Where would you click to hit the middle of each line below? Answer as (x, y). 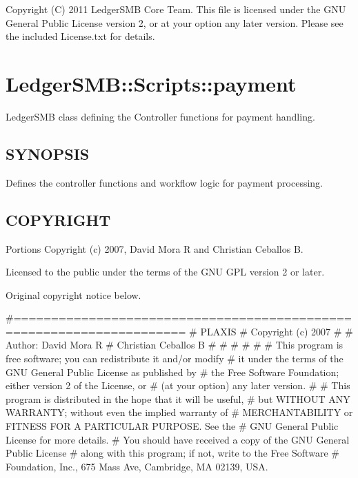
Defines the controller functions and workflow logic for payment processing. (164, 182)
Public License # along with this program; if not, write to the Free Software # (172, 453)
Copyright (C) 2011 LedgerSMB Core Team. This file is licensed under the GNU (176, 9)
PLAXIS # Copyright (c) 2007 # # (277, 331)
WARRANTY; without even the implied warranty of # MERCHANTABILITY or (179, 412)
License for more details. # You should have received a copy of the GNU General (178, 439)
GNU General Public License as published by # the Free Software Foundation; (172, 372)
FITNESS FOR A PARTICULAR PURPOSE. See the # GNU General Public (172, 426)
